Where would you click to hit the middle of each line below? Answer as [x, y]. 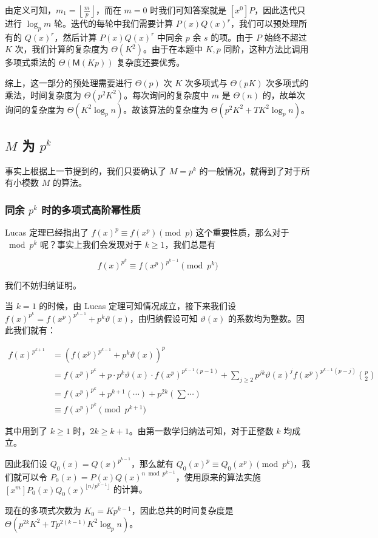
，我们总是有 [190, 244]
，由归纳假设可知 [164, 318]
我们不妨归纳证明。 [43, 285]
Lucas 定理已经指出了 [47, 232]
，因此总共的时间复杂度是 [182, 510]
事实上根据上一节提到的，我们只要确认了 [86, 170]
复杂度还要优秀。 [151, 62]
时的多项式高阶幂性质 [91, 209]
